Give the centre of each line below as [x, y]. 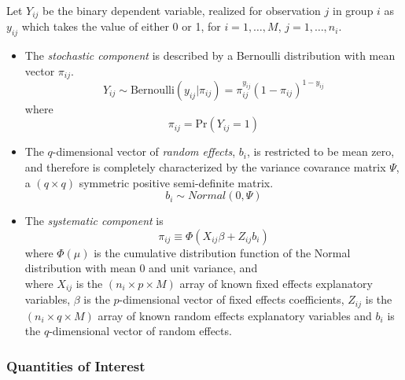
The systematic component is [94, 221]
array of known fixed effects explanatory [276, 283]
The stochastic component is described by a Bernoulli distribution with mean [210, 55]
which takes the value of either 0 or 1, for [121, 26]
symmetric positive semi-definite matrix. [176, 182]
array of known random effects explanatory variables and [235, 315]
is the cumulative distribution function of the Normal [222, 252]
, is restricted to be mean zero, [320, 151]
